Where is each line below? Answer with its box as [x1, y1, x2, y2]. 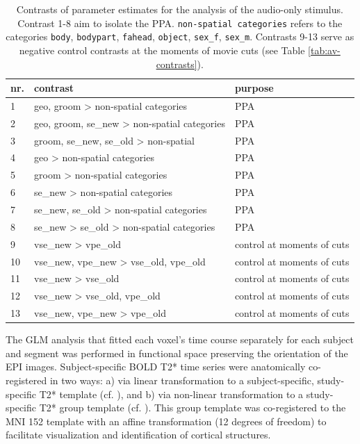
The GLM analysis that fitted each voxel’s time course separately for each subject [6, 332, 354, 347]
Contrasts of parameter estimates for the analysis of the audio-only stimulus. [16, 2, 343, 16]
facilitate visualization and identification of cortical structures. [6, 427, 271, 442]
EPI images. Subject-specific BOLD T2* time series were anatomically [6, 359, 306, 374]
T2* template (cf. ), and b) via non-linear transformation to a [39, 386, 304, 401]
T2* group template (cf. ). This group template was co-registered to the [39, 400, 346, 415]
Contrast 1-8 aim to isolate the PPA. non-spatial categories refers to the [17, 15, 343, 30]
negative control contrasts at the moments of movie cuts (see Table [19, 42, 305, 57]
